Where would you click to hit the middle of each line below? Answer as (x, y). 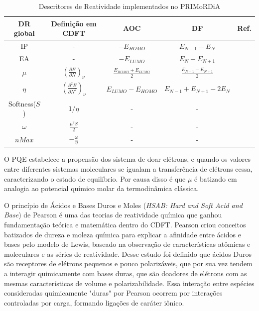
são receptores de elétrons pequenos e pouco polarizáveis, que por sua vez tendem (128, 263)
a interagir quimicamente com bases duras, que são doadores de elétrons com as (126, 273)
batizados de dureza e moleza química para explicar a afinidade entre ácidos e (123, 234)
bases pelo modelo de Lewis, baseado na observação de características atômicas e (127, 244)
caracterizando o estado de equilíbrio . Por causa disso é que (95, 178)
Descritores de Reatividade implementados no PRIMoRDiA (129, 6)
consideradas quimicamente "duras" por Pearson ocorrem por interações (113, 293)
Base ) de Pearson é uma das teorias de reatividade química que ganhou (113, 215)
